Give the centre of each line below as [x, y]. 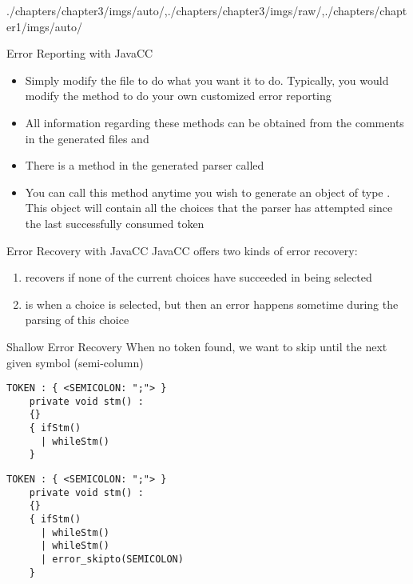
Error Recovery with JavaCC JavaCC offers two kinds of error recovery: [182, 250]
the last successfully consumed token [115, 223]
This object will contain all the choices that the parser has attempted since [209, 208]
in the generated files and [87, 138]
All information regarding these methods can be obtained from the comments [214, 122]
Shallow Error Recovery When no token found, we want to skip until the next [197, 346]
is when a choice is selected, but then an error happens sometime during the [212, 304]
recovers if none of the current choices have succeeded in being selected [199, 277]
